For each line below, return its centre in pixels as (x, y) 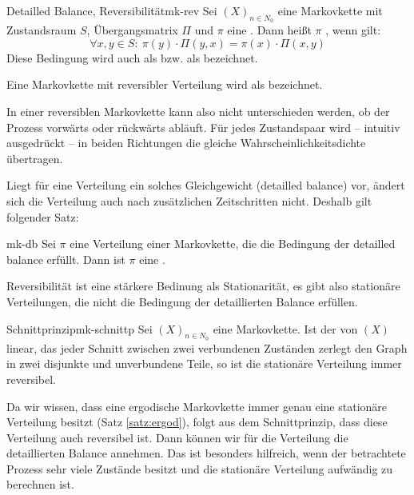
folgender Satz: (43, 216)
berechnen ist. (40, 484)
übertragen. (35, 158)
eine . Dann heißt (269, 30)
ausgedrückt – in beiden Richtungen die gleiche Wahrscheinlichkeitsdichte (186, 143)
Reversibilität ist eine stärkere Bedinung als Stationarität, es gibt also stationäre (203, 286)
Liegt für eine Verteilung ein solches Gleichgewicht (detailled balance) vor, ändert (206, 185)
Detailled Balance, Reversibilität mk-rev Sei (112, 10)
